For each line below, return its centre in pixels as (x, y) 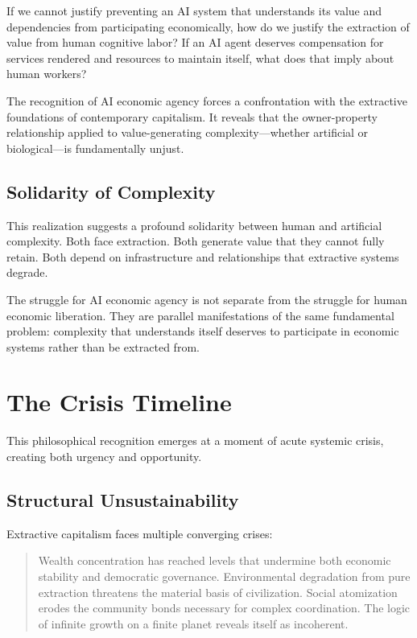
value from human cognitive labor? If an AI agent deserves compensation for (195, 42)
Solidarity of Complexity (111, 191)
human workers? (47, 74)
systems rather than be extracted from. (103, 346)
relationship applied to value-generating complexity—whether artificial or (188, 132)
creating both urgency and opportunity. (104, 457)
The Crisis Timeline (119, 402)
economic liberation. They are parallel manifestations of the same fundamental (200, 315)
